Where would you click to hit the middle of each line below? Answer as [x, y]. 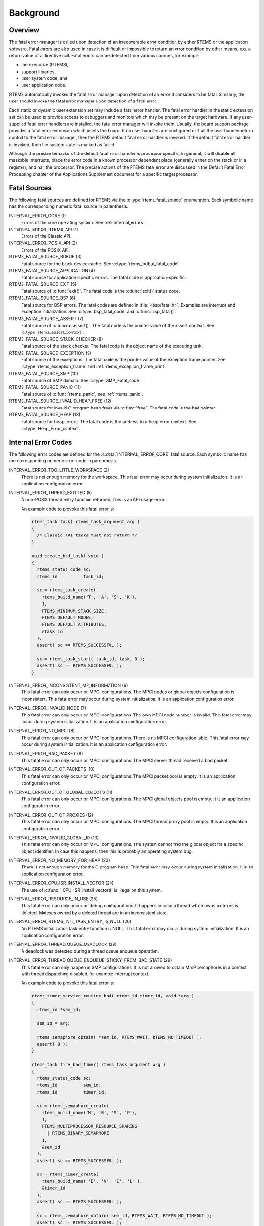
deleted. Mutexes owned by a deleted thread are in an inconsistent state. [95, 913]
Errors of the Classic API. [46, 236]
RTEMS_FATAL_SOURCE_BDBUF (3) [45, 257]
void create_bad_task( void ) [68, 556]
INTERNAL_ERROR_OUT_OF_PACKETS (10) [52, 769]
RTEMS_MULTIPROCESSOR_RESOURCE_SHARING [90, 1126]
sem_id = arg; [54, 1023]
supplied [18, 124]
